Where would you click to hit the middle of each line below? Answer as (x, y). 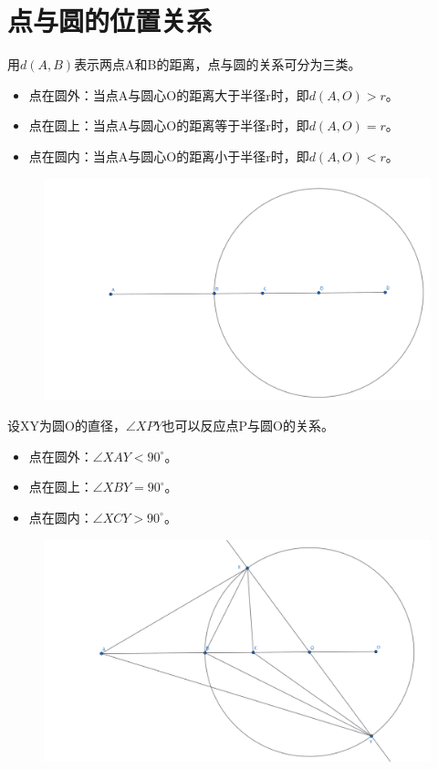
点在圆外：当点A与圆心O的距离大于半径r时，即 (169, 94)
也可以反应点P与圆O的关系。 (248, 426)
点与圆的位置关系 (110, 21)
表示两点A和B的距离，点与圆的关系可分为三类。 (218, 64)
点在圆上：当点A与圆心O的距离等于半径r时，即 (169, 125)
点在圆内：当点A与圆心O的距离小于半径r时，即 (169, 156)
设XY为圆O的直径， (67, 426)
